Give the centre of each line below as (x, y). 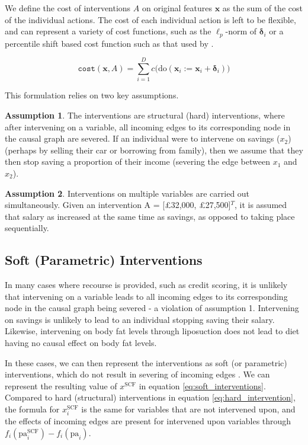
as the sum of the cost (262, 8)
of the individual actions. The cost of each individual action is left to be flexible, (150, 19)
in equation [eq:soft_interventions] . (202, 385)
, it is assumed (261, 205)
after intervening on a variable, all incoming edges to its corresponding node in (148, 127)
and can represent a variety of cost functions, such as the (108, 31)
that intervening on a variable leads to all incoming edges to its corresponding (146, 296)
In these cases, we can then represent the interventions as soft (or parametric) (146, 362)
